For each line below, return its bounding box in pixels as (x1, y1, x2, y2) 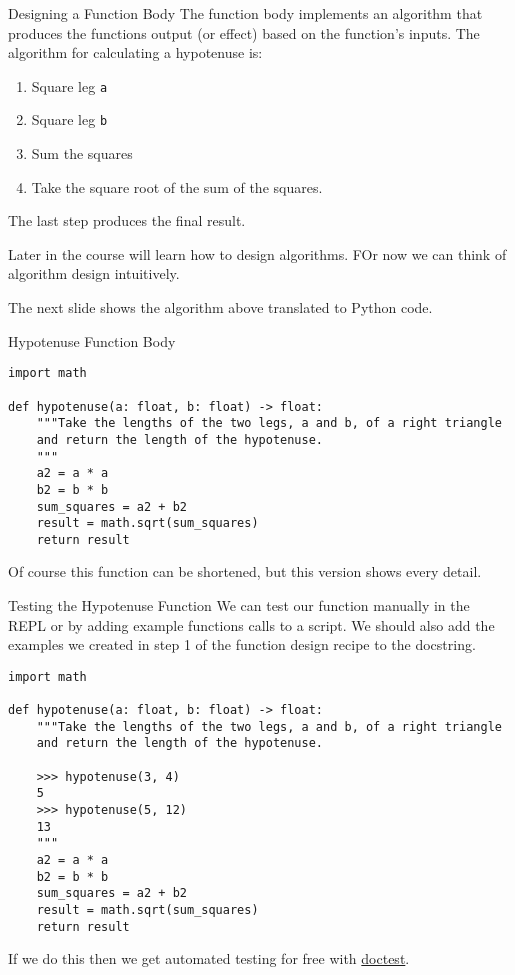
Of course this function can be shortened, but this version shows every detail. (8, 561, 482, 582)
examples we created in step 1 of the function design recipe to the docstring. (8, 634, 476, 655)
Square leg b (31, 109, 108, 130)
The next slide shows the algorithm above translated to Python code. (8, 297, 433, 318)
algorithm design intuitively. (8, 263, 180, 284)
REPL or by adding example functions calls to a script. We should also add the (8, 614, 495, 635)
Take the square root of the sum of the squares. (31, 176, 323, 197)
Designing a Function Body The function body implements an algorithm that (8, 3, 483, 23)
